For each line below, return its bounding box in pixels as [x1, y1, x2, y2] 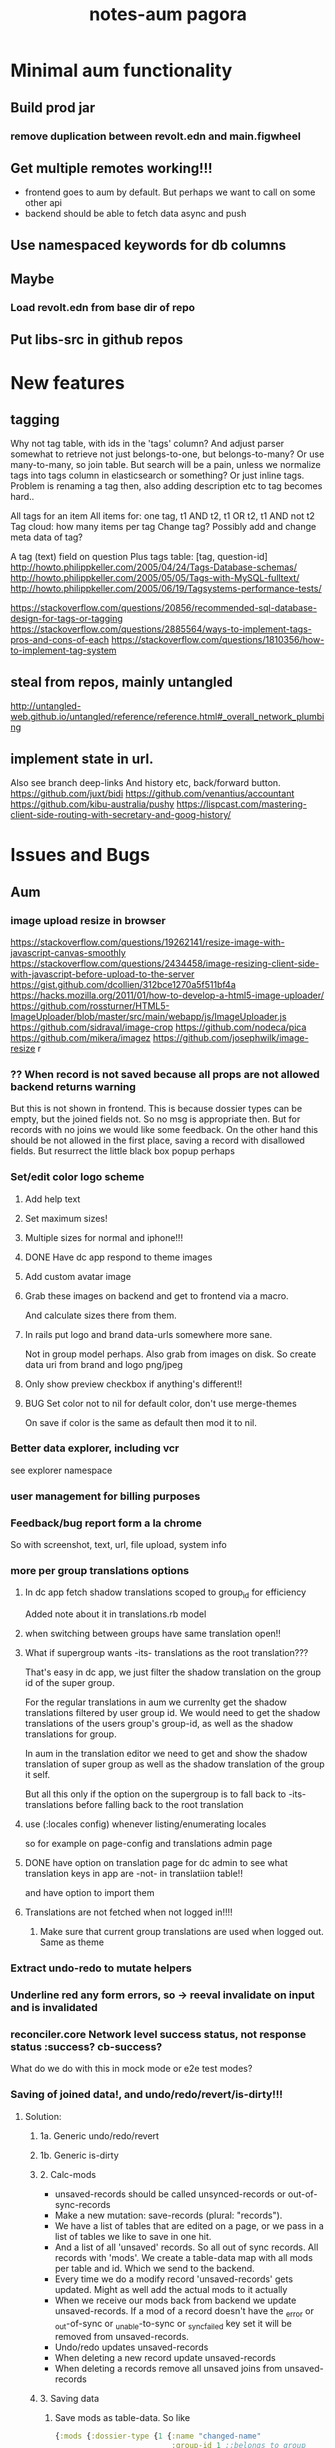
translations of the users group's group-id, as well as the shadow [24, 1718, 293, 1730]
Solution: [24, 2110, 62, 2122]
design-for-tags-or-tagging [10, 613, 123, 625]
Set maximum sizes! [24, 1212, 108, 1224]
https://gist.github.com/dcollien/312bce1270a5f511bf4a [10, 978, 237, 990]
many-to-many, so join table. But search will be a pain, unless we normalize [10, 459, 322, 471]
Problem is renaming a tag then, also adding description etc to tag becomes [10, 480, 323, 492]
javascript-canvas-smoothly [10, 946, 127, 958]
